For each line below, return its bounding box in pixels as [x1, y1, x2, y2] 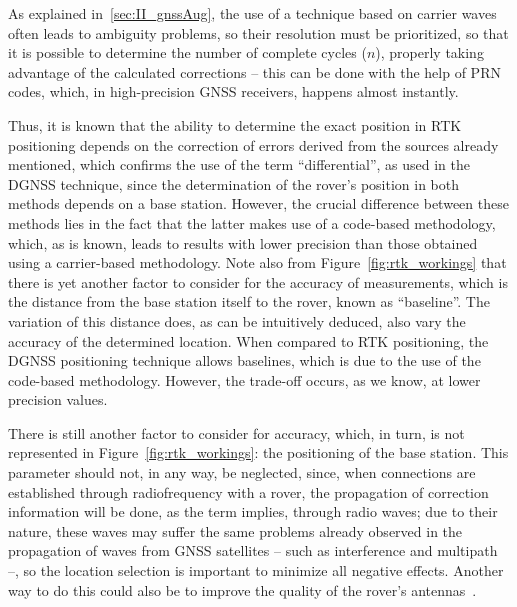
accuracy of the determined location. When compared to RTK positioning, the [8, 330, 489, 351]
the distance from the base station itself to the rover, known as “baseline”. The [8, 291, 490, 312]
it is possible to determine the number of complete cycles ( [8, 42, 367, 63]
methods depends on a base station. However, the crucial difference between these [8, 193, 509, 214]
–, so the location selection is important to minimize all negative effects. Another [8, 560, 504, 581]
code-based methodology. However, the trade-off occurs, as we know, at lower [8, 369, 481, 390]
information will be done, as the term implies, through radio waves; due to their [8, 501, 498, 522]
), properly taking [375, 42, 484, 63]
